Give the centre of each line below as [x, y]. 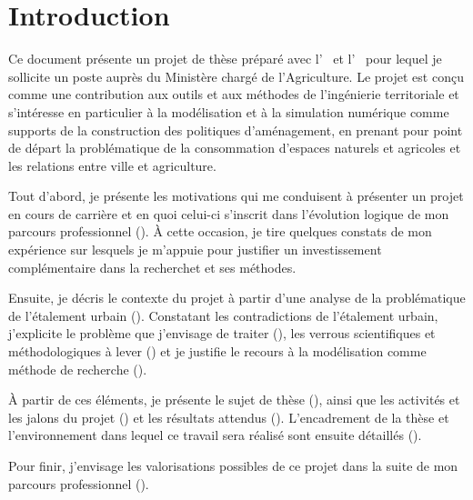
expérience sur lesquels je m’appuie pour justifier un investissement [195, 250]
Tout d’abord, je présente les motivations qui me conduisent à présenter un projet [236, 196]
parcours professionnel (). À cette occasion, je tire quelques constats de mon [220, 231]
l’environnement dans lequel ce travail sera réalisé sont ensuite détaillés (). [215, 435]
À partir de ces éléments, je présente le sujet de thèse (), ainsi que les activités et [234, 400]
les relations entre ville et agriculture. [112, 165]
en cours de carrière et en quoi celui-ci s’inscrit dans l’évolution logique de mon [229, 213]
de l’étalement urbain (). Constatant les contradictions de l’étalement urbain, [223, 315]
